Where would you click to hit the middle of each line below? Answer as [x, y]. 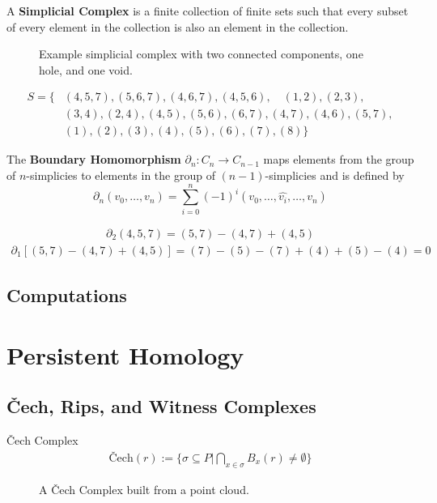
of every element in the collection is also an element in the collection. [178, 26]
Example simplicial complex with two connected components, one [201, 54]
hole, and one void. [86, 69]
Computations [67, 295]
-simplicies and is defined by [335, 175]
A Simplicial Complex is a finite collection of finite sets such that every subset [208, 11]
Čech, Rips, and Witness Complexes [161, 406]
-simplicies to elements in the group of [121, 175]
